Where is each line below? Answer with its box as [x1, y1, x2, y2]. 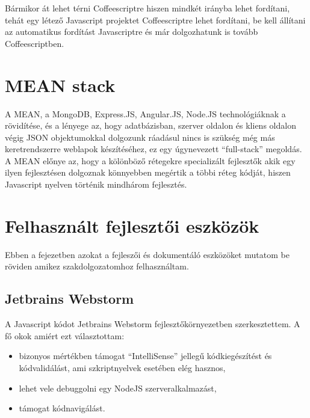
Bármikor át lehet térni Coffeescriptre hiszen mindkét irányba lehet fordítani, [5, 2, 290, 14]
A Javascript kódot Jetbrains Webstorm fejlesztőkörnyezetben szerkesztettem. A [5, 318, 300, 330]
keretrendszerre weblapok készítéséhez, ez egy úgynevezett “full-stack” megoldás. [5, 143, 302, 155]
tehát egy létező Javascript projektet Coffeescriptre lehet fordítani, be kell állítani [5, 13, 306, 26]
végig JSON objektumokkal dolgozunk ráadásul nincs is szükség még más [5, 131, 275, 143]
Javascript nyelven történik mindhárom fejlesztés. [5, 178, 187, 191]
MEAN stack [5, 72, 116, 97]
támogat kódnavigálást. [19, 402, 105, 414]
